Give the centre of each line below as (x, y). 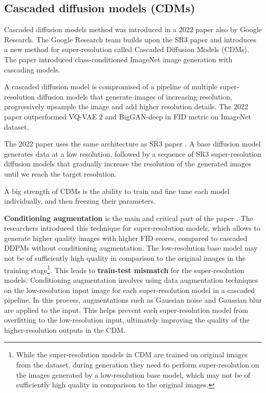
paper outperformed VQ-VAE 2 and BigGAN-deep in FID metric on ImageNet (128, 116)
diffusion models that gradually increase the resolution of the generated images (128, 164)
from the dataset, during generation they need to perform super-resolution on (138, 365)
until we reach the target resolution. (60, 173)
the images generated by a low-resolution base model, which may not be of (133, 374)
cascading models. (32, 69)
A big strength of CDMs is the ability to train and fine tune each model (117, 191)
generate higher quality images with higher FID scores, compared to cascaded (126, 238)
